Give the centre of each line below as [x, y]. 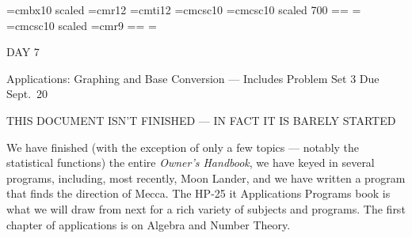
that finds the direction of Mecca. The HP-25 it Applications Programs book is [198, 193]
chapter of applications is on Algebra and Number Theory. [149, 224]
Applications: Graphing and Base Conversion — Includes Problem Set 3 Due [193, 78]
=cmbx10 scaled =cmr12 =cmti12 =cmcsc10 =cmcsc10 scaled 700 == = [184, 9]
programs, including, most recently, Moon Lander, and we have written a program [206, 178]
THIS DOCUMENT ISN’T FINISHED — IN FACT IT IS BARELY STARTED [201, 120]
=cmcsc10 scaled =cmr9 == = [82, 25]
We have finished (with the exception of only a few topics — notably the [183, 147]
